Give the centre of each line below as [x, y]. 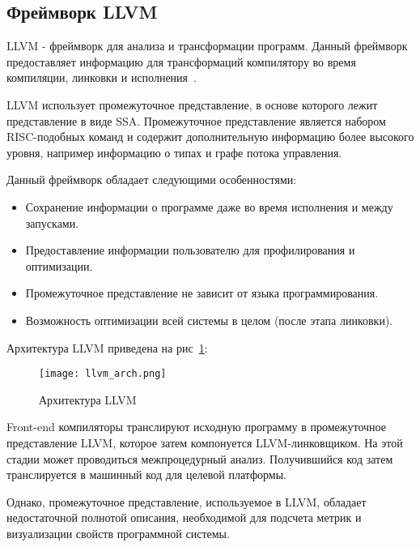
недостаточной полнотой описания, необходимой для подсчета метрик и [184, 517]
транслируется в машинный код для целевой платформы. [146, 474]
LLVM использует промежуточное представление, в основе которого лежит [192, 104]
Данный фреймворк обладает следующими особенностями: [152, 179]
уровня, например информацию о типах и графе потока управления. [174, 152]
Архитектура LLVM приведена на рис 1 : [107, 347]
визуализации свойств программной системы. [118, 533]
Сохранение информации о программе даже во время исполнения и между [209, 206]
